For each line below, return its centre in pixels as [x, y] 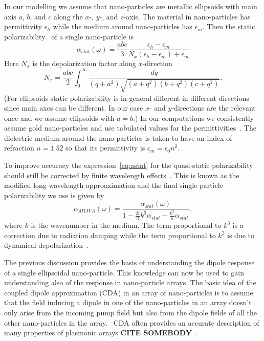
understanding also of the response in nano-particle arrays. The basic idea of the [130, 282]
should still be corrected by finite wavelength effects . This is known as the [122, 175]
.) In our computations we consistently [194, 118]
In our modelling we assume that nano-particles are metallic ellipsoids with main [131, 6]
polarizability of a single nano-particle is [69, 36]
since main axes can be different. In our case [74, 108]
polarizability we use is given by [54, 195]
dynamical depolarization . [46, 245]
